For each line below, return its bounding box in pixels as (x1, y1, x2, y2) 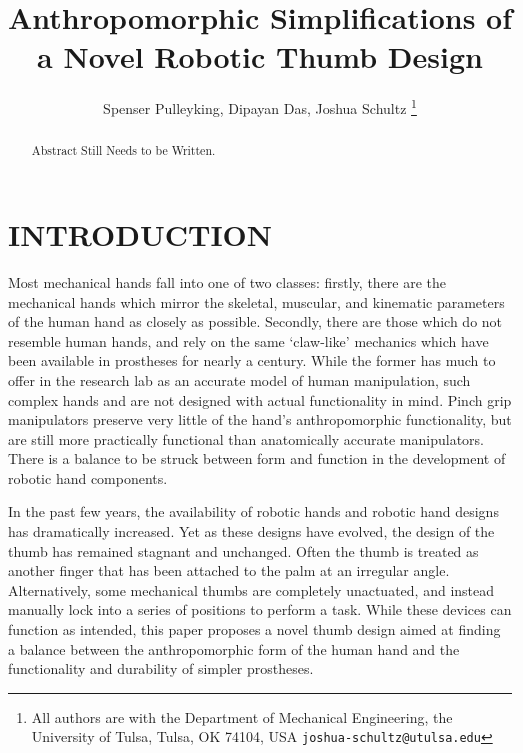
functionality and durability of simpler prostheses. (8, 658, 314, 679)
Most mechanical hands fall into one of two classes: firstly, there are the (8, 271, 447, 292)
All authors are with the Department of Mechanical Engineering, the (31, 706, 453, 727)
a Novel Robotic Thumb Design (37, 36, 483, 77)
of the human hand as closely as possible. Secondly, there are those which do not (8, 311, 503, 332)
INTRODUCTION (8, 214, 273, 255)
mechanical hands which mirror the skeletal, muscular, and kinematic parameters (8, 291, 505, 312)
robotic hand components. (8, 467, 168, 488)
